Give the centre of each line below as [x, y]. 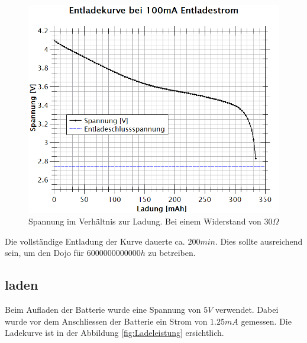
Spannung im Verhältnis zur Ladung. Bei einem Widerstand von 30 [151, 221]
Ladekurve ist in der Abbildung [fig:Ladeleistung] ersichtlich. [114, 333]
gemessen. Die [266, 321]
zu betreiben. [172, 253]
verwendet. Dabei [247, 309]
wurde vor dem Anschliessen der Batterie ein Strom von [106, 321]
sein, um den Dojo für [45, 253]
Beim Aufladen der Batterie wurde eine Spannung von [103, 309]
